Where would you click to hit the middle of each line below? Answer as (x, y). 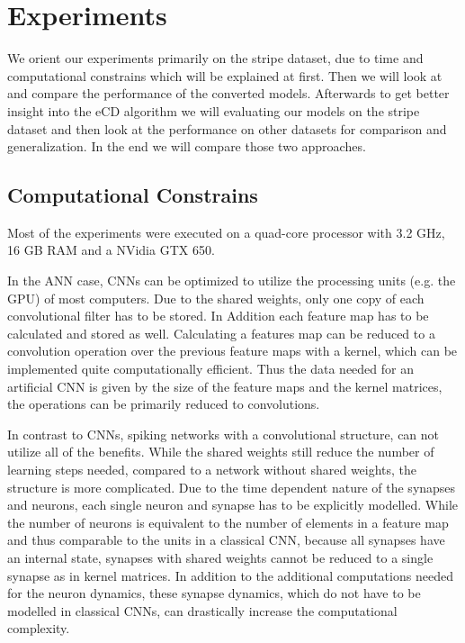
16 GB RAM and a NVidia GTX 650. (111, 250)
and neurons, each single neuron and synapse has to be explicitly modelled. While (232, 505)
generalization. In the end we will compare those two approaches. (187, 146)
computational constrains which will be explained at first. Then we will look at (225, 75)
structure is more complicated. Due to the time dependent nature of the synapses (232, 487)
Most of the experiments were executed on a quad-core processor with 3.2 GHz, (226, 232)
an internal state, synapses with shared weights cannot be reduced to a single (220, 557)
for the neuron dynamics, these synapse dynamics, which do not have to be (214, 593)
